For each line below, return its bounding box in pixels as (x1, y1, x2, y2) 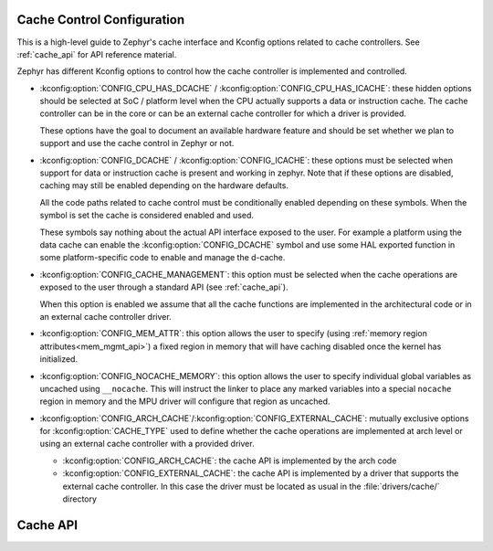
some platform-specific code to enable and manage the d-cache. (39, 252, 286, 263)
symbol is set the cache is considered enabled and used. (39, 210, 255, 221)
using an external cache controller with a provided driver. (39, 439, 255, 450)
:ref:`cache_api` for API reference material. (16, 48, 177, 59)
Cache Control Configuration (16, 12, 185, 27)
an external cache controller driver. (39, 311, 173, 322)
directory (62, 493, 98, 504)
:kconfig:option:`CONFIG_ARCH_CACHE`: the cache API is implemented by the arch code (62, 455, 397, 466)
